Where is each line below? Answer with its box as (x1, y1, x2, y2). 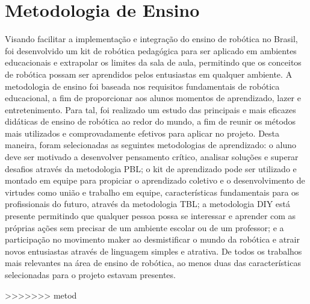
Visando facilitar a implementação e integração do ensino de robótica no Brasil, (5, 33, 298, 45)
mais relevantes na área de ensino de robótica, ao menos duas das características (5, 256, 301, 269)
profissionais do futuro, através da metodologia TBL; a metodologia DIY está (5, 197, 290, 210)
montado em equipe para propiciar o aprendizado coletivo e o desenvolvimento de (5, 174, 305, 187)
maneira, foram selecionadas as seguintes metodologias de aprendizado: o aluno (5, 138, 296, 151)
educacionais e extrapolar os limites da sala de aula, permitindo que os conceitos (5, 56, 302, 69)
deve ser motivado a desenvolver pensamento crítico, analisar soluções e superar (5, 150, 299, 163)
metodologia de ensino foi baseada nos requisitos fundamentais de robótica (5, 79, 280, 92)
